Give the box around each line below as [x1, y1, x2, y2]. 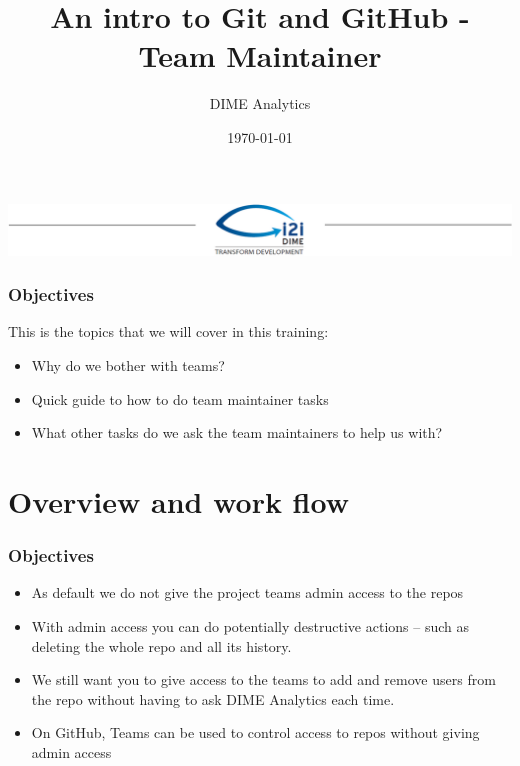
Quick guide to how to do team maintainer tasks [31, 388, 329, 409]
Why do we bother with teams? [31, 355, 225, 376]
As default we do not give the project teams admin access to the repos [31, 582, 464, 603]
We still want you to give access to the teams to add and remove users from [31, 669, 496, 690]
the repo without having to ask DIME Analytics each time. [31, 688, 395, 709]
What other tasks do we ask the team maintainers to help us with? [31, 422, 443, 443]
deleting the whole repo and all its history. [31, 635, 292, 656]
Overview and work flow [8, 481, 349, 522]
